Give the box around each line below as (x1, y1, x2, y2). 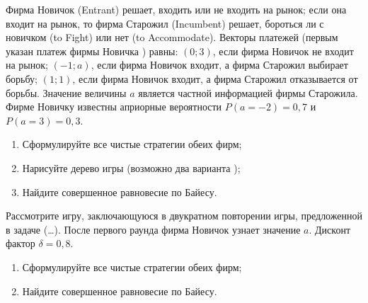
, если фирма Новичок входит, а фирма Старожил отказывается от (72, 71, 358, 86)
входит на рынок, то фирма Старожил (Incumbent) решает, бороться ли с (6, 16, 324, 30)
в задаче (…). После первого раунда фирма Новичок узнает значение (6, 222, 301, 236)
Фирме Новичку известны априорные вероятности (6, 99, 222, 114)
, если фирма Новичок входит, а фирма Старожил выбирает (91, 57, 348, 72)
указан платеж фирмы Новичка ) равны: (6, 43, 178, 58)
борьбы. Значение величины (6, 85, 127, 100)
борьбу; (6, 71, 38, 86)
